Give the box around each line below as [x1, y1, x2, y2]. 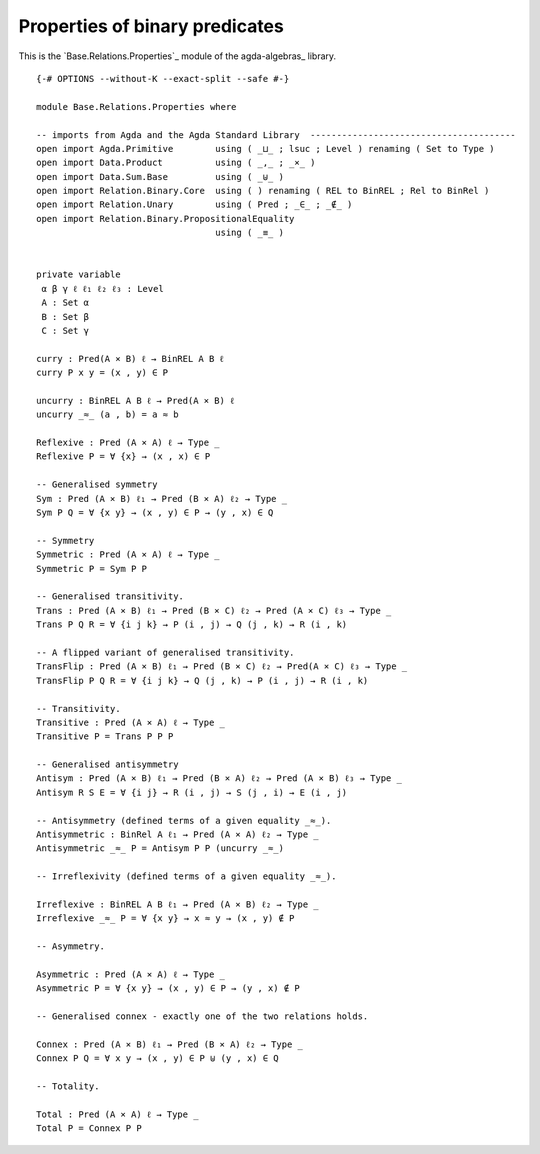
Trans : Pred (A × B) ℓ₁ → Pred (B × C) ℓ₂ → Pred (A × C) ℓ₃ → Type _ [36, 605, 392, 616]
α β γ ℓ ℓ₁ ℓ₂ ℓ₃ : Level [41, 283, 164, 294]
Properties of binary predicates [18, 15, 284, 37]
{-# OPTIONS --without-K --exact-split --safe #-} [36, 73, 290, 84]
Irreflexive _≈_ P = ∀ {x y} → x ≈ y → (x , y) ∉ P [36, 913, 295, 924]
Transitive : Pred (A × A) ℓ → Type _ [36, 716, 225, 728]
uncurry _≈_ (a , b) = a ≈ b [36, 409, 179, 420]
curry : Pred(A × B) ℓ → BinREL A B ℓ [36, 353, 224, 364]
